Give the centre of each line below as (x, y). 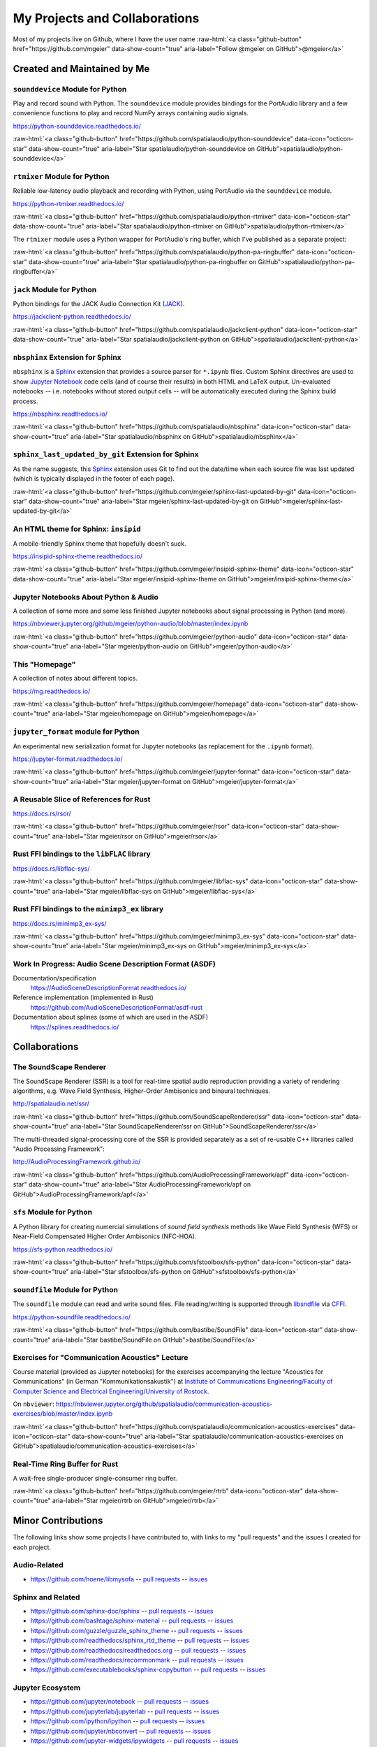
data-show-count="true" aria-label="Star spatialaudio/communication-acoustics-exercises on (207, 1437)
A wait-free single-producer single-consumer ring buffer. (95, 1478)
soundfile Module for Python (66, 1290)
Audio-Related (38, 1565)
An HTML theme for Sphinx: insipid (77, 529)
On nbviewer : (34, 1404)
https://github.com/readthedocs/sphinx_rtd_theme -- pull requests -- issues (140, 1640)
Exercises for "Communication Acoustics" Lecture (101, 1358)
